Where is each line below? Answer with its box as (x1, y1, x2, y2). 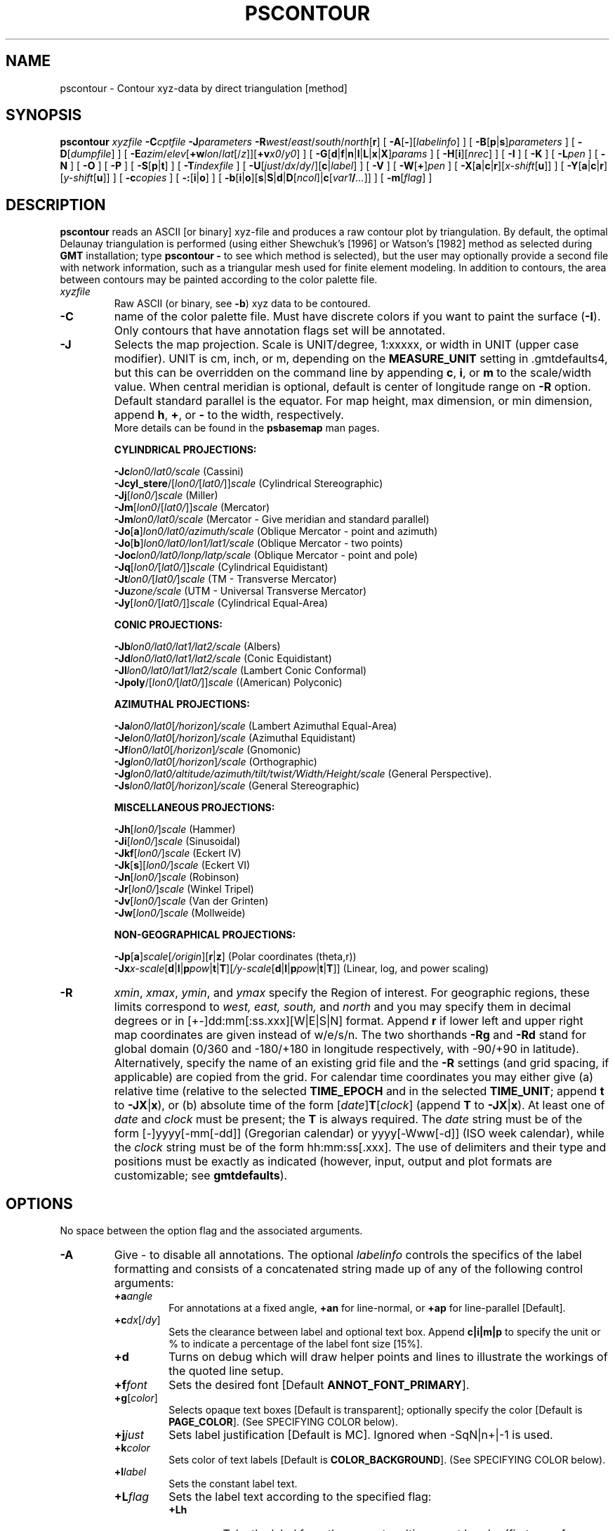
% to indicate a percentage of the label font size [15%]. (168, 1338, 423, 1350)
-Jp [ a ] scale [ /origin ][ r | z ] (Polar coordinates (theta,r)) (114, 950, 357, 963)
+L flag (114, 1490, 150, 1504)
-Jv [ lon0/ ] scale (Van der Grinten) (114, 895, 269, 907)
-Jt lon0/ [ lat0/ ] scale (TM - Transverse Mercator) (114, 573, 337, 586)
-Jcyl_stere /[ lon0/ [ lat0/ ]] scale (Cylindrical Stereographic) (114, 477, 383, 490)
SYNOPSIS (6, 106, 82, 124)
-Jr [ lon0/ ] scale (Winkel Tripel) (114, 883, 254, 896)
